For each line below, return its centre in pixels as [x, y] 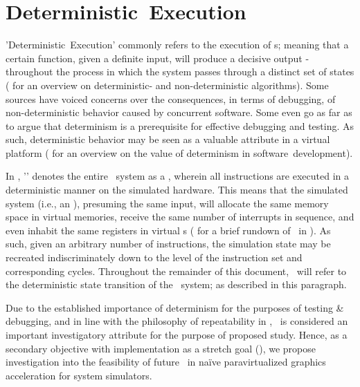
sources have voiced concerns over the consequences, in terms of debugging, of [171, 98]
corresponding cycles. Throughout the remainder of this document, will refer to [176, 271]
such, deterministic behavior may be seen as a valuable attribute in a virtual [168, 139]
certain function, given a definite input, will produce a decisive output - [157, 58]
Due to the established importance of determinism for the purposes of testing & [175, 307]
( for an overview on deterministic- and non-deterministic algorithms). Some [167, 85]
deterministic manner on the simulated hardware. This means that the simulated [177, 190]
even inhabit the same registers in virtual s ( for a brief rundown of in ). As [168, 230]
